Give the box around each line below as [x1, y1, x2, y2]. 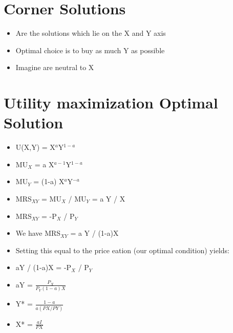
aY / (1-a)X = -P [15, 262, 72, 273]
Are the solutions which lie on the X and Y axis [15, 28, 166, 38]
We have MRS [15, 228, 61, 238]
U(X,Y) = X [15, 142, 55, 152]
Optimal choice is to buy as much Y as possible [15, 45, 165, 55]
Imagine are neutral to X [15, 62, 94, 73]
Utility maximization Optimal [4, 92, 218, 113]
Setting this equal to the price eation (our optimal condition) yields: [15, 245, 229, 255]
